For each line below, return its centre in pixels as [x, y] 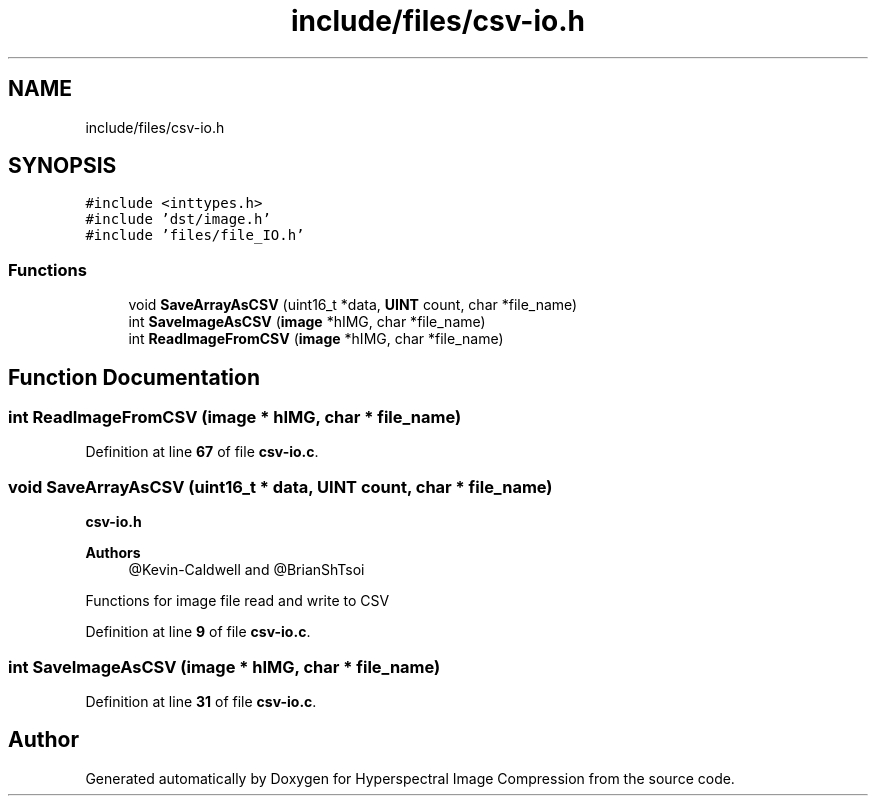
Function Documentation [134, 377]
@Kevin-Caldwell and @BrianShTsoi [246, 570]
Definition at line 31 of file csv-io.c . [201, 701]
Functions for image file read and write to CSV [237, 601]
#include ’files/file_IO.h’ [195, 235]
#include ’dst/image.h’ [178, 219]
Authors [113, 553]
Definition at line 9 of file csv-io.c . [198, 632]
